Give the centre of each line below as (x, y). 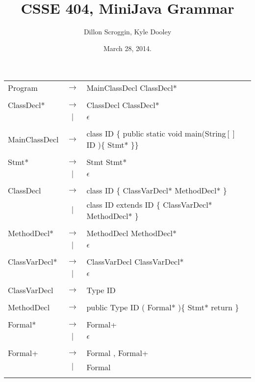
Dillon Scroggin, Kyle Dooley (127, 32)
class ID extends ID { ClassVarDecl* (149, 205)
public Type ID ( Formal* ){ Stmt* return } (163, 307)
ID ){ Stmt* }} (113, 145)
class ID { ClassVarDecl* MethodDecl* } (157, 191)
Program (23, 88)
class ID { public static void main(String (156, 134)
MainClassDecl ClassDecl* (132, 88)
